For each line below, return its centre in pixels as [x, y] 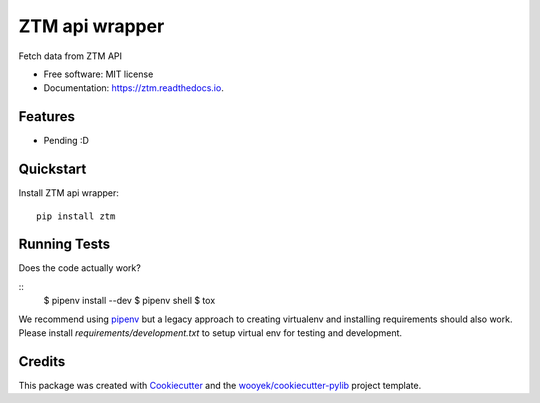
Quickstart [52, 169]
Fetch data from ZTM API [70, 56]
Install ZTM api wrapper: [69, 193]
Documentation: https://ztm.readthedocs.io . [133, 88]
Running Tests [64, 244]
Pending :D [66, 141]
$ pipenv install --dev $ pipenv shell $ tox [129, 301]
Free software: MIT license [98, 74]
